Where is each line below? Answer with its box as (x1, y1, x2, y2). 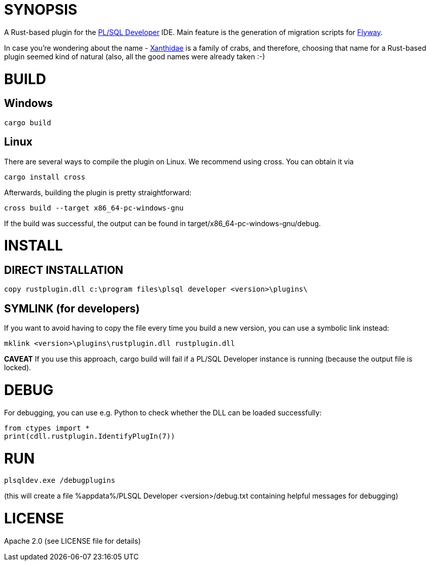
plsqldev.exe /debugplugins (4, 476, 116, 485)
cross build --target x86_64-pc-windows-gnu (4, 203, 184, 212)
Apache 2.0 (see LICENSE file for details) (4, 536, 141, 545)
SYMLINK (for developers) (4, 302, 140, 315)
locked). (4, 363, 31, 372)
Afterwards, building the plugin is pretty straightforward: (4, 188, 192, 197)
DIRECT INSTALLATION (4, 264, 124, 277)
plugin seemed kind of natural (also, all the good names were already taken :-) (4, 52, 265, 61)
